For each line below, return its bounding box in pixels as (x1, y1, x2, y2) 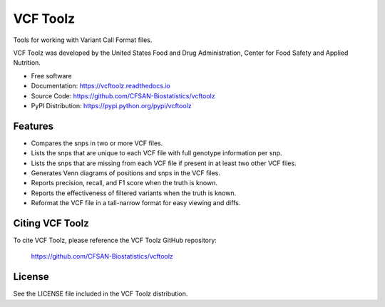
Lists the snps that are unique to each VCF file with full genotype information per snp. (31, 149, 282, 157)
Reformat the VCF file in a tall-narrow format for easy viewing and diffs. (31, 199, 241, 207)
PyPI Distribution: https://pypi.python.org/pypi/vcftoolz (31, 101, 192, 110)
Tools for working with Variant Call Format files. (13, 36, 153, 44)
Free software (31, 71, 72, 80)
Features (13, 120, 53, 132)
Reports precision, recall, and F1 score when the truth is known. (31, 179, 217, 187)
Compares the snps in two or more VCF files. (31, 139, 163, 147)
